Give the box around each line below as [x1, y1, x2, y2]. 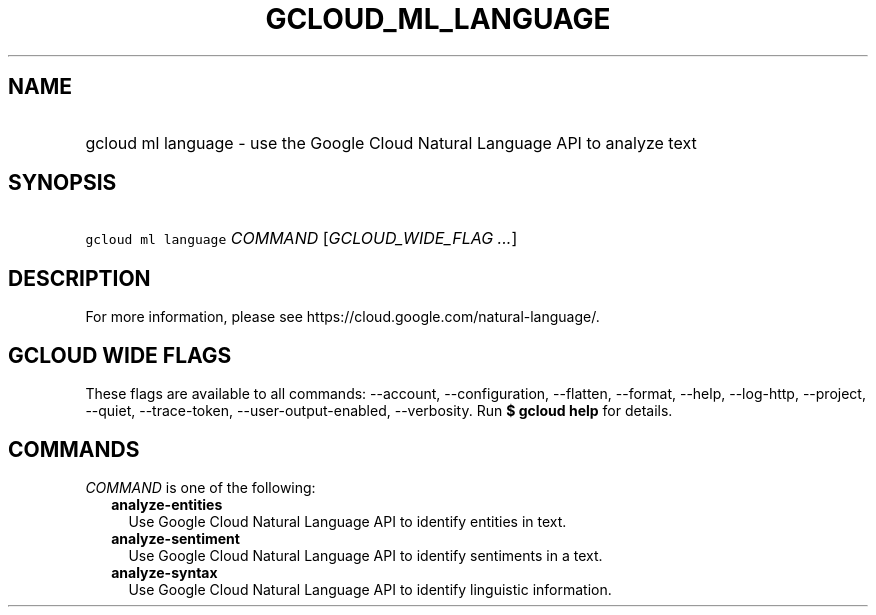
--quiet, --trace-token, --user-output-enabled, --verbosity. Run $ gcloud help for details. [85, 402, 673, 420]
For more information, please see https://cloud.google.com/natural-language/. [85, 308, 600, 326]
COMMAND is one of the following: [85, 478, 316, 496]
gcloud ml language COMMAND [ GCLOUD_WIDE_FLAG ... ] [85, 228, 518, 249]
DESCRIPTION [8, 265, 151, 291]
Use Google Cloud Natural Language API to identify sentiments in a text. [128, 546, 603, 564]
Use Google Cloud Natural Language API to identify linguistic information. [128, 580, 612, 598]
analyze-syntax [111, 563, 218, 581]
